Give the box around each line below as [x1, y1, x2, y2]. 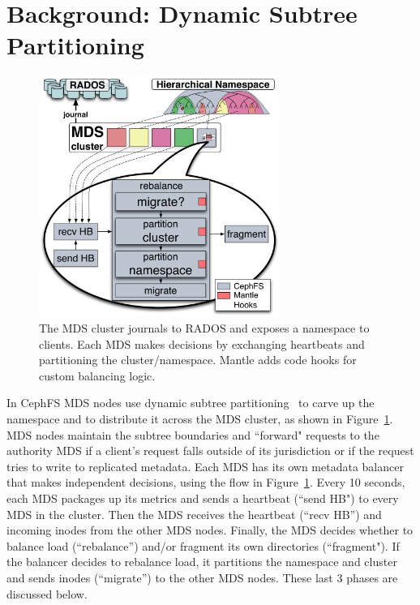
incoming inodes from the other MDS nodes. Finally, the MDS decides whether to [6, 521, 414, 538]
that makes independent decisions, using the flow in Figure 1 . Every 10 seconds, [6, 474, 405, 491]
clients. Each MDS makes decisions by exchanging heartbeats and [39, 335, 365, 352]
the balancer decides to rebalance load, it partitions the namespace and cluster [6, 553, 397, 570]
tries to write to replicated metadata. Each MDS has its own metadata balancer [6, 457, 404, 474]
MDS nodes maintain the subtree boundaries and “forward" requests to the [6, 426, 379, 443]
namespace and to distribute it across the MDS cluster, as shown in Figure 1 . [6, 410, 393, 427]
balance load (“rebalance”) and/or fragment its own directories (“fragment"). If [6, 537, 400, 554]
